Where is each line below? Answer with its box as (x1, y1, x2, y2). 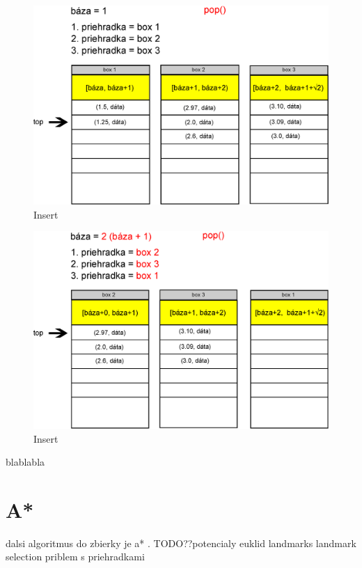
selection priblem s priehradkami (6, 549, 145, 564)
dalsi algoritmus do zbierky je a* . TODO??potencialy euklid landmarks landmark (6, 535, 356, 550)
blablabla (6, 455, 45, 469)
